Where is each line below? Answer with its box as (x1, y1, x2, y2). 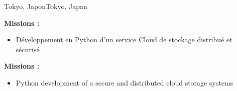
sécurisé (16, 44, 40, 54)
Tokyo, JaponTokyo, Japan (4, 1, 87, 11)
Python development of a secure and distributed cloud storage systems (16, 77, 233, 88)
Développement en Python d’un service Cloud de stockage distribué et (16, 34, 232, 45)
